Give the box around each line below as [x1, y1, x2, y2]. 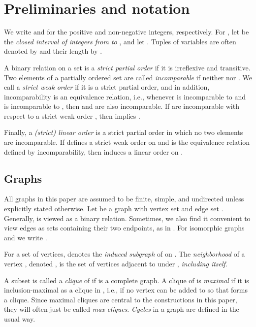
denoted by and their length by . [4, 46, 102, 56]
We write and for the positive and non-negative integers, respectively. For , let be [4, 27, 249, 37]
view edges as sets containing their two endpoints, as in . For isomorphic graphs [4, 223, 245, 233]
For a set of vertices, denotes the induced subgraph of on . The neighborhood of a [4, 249, 245, 259]
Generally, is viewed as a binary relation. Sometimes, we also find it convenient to [4, 213, 251, 223]
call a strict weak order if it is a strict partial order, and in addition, [4, 82, 210, 92]
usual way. [4, 313, 35, 324]
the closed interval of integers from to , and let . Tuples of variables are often [4, 36, 236, 46]
